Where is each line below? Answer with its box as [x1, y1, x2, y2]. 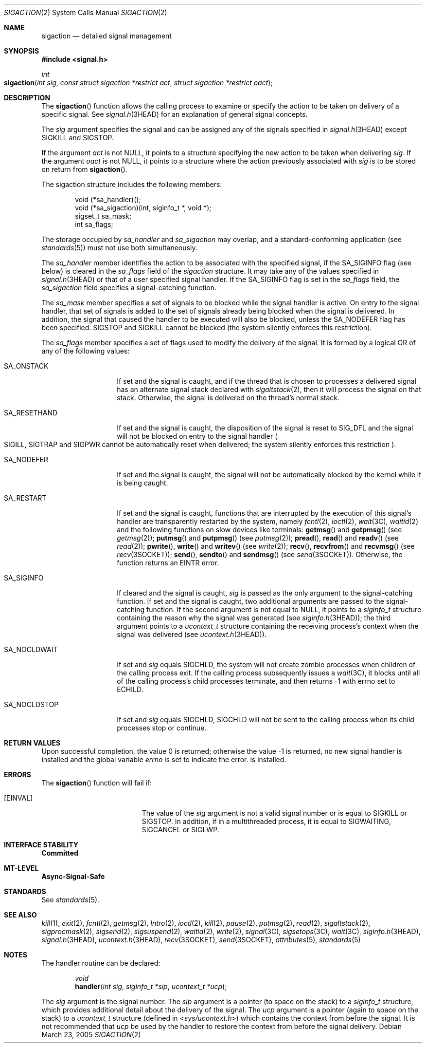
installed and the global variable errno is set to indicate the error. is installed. [41, 755, 286, 764]
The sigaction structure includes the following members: [41, 180, 222, 188]
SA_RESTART [4, 494, 47, 502]
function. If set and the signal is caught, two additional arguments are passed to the [117, 597, 384, 605]
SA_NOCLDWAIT [4, 645, 58, 654]
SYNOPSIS [4, 47, 39, 55]
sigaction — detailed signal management [41, 32, 172, 40]
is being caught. [117, 479, 168, 487]
